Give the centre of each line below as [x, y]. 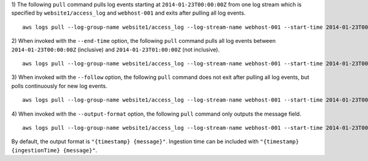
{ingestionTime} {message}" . [54, 150]
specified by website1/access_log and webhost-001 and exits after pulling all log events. [128, 13]
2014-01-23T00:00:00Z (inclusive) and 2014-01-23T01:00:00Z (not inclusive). [116, 50]
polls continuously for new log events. [59, 86]
